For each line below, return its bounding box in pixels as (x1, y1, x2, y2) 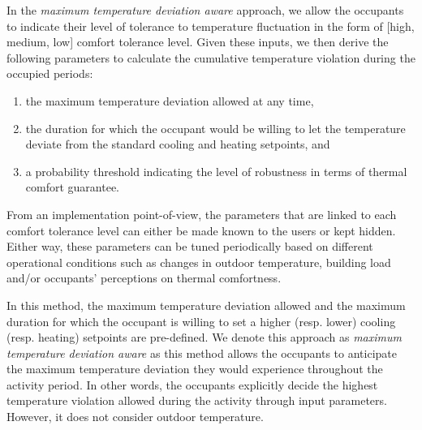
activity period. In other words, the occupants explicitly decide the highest (6, 376, 378, 393)
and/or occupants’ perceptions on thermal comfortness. (6, 269, 282, 286)
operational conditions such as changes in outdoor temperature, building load (6, 253, 391, 270)
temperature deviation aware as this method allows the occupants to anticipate (6, 344, 397, 361)
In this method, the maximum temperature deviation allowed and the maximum (6, 296, 406, 313)
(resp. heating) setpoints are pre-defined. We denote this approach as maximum (6, 329, 402, 346)
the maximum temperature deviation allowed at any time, (25, 92, 314, 109)
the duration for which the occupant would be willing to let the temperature (25, 119, 406, 136)
